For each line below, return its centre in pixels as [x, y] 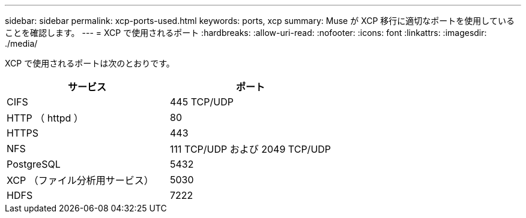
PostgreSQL [34, 164]
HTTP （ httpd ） [45, 118]
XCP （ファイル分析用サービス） [80, 180]
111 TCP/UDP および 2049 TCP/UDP [251, 149]
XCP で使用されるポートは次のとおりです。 [90, 63]
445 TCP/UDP [202, 102]
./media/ [21, 43]
